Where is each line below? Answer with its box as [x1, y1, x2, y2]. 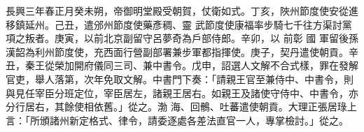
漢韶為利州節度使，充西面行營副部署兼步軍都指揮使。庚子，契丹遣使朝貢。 [6, 44, 349, 59]
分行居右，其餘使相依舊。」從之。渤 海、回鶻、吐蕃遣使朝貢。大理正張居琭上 [6, 99, 357, 114]
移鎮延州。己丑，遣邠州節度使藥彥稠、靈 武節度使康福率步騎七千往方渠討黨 [6, 17, 352, 31]
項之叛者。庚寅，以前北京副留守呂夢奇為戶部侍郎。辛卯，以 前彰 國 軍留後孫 [6, 31, 358, 45]
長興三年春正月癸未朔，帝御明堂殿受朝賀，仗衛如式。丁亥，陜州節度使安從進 [6, 3, 358, 17]
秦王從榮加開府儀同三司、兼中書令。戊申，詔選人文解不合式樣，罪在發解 [24, 58, 358, 73]
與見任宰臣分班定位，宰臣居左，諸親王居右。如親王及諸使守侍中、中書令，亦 [6, 85, 358, 100]
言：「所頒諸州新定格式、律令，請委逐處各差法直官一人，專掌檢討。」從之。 [6, 112, 349, 127]
